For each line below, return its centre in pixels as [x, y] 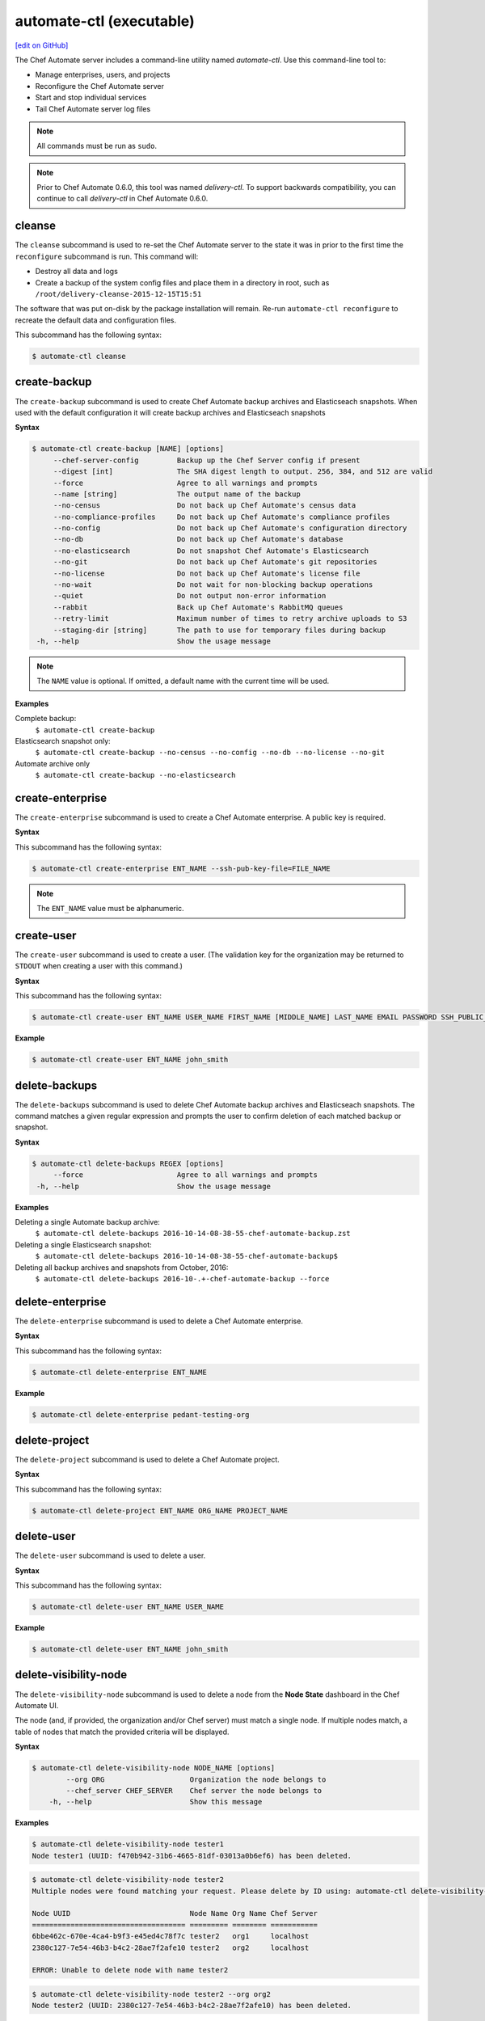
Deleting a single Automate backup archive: [88, 1221]
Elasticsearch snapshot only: [63, 740]
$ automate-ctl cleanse [79, 357]
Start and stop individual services [91, 98]
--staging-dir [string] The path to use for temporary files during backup [219, 630]
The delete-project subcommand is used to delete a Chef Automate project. [148, 1460]
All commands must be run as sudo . [97, 146]
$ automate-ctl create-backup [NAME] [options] [128, 449]
